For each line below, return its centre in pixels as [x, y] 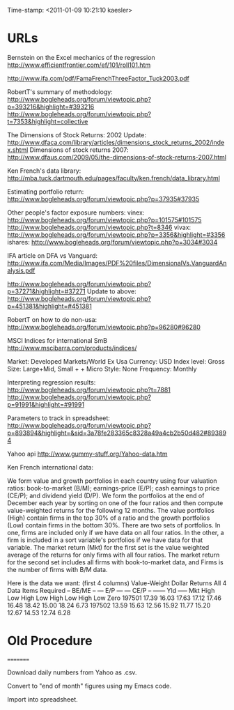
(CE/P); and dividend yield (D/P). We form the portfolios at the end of [106, 495]
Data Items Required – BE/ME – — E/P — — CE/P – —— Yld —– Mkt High [111, 590]
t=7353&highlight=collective [48, 121]
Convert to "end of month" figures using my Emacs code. [89, 686]
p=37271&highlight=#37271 [46, 291]
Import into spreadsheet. [42, 699]
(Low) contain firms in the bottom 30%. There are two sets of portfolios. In [114, 525]
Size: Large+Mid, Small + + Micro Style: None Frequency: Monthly [102, 369]
